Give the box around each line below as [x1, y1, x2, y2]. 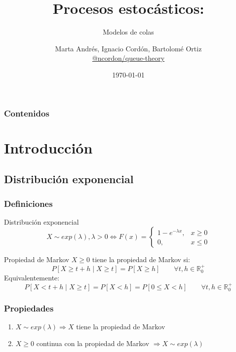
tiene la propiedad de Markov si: [92, 254, 190, 265]
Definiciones [4, 197, 53, 209]
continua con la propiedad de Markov [36, 338, 150, 348]
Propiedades [4, 302, 54, 314]
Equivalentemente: [4, 273, 60, 283]
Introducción [4, 137, 93, 157]
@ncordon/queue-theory [92, 53, 165, 63]
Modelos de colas [103, 27, 154, 37]
